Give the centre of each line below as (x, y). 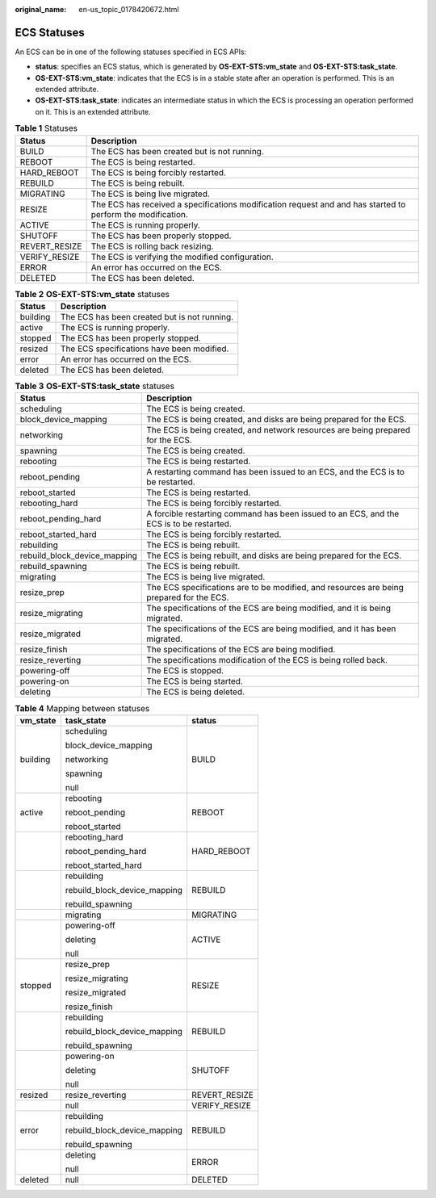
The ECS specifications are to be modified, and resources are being (275, 588)
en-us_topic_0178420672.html (129, 9)
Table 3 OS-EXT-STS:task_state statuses (95, 386)
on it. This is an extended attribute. (93, 111)
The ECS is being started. (195, 681)
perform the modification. (140, 214)
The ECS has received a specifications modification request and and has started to (248, 204)
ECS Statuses (50, 32)
